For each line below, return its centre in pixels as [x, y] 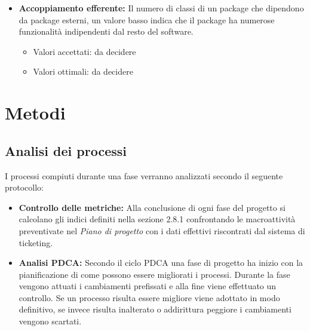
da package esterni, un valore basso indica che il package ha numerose [147, 19]
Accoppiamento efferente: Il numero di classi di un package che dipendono [161, 8]
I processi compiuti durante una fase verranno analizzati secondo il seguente [144, 175]
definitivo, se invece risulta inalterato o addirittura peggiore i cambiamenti [155, 309]
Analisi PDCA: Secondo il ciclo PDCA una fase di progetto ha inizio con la [161, 263]
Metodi [35, 113]
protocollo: [24, 187]
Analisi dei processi [66, 150]
